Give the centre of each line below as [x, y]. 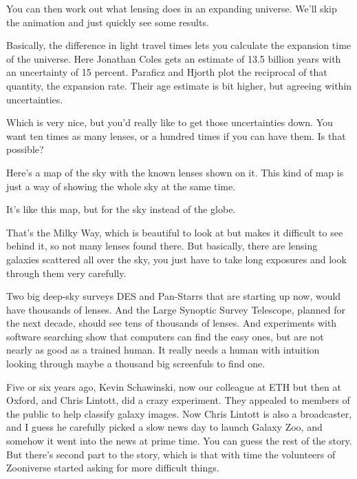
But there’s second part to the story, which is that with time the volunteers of [171, 454]
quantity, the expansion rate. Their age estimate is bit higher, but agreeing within [179, 85]
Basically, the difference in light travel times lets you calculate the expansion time [179, 45]
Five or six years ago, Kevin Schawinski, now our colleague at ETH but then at [174, 386]
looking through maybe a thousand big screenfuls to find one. [136, 364]
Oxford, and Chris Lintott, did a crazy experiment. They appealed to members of [178, 400]
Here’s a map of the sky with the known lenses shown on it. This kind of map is [175, 172]
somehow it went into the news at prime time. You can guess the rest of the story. [179, 441]
